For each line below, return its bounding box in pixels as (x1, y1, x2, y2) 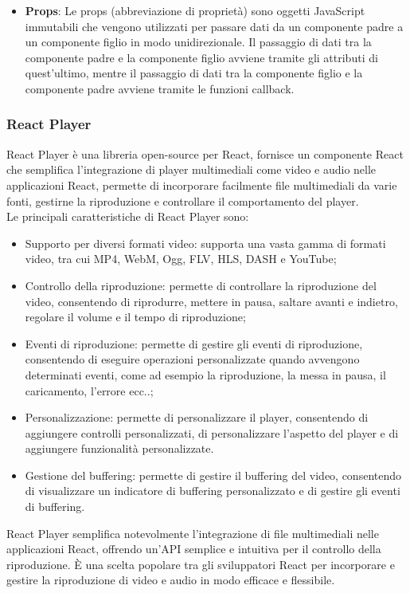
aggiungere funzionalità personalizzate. (25, 440, 214, 457)
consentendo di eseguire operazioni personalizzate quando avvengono (25, 351, 360, 367)
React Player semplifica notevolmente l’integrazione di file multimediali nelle (6, 524, 379, 541)
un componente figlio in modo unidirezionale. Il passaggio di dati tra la (25, 33, 372, 50)
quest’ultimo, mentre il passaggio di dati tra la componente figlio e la (25, 65, 363, 81)
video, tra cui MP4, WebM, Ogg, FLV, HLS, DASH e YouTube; (25, 250, 337, 267)
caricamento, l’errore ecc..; (25, 382, 154, 399)
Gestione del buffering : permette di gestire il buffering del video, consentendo (25, 466, 402, 483)
